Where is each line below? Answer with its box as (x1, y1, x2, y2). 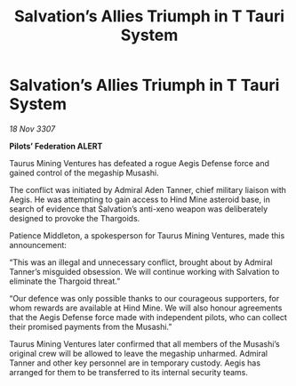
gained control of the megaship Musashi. (9, 167, 159, 178)
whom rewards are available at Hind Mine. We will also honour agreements (9, 302, 283, 313)
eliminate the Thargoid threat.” (9, 276, 121, 286)
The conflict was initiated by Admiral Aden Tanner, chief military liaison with (9, 184, 287, 195)
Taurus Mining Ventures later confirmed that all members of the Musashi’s (9, 338, 280, 349)
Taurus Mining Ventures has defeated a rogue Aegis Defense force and (9, 157, 269, 168)
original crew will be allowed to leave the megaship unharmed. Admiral (9, 348, 268, 358)
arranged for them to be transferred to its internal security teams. (9, 366, 249, 377)
